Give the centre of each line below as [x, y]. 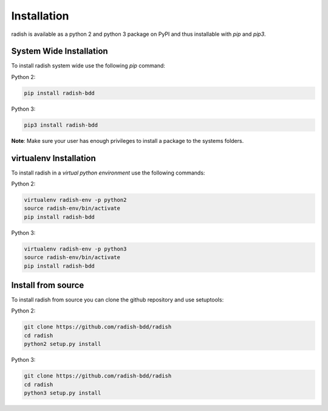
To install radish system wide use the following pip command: [88, 66]
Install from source [48, 285]
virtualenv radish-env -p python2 [75, 200]
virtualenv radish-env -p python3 [75, 249]
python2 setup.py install [63, 344]
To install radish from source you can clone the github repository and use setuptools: [118, 300]
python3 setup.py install [63, 393]
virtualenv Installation [54, 158]
